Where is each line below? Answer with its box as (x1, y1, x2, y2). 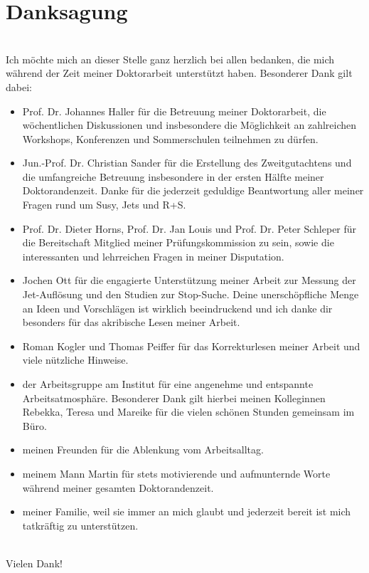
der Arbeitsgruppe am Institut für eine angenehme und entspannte (22, 377, 314, 391)
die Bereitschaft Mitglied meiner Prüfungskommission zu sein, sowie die (22, 235, 334, 250)
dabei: (6, 79, 32, 94)
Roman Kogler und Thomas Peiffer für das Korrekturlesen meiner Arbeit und (22, 338, 360, 353)
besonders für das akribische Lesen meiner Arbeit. (22, 315, 240, 330)
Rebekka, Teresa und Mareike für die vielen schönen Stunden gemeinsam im (22, 404, 355, 419)
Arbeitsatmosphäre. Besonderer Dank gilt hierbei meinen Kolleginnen (22, 390, 326, 405)
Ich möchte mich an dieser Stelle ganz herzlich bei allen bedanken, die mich (6, 51, 335, 66)
